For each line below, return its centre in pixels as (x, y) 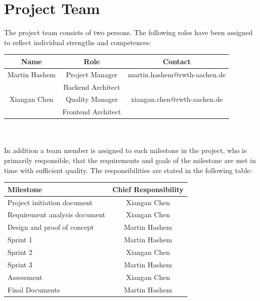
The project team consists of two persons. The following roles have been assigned (128, 32)
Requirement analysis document (57, 214)
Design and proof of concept (51, 227)
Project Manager (92, 74)
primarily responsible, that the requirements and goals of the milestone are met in (130, 160)
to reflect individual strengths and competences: (78, 42)
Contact (177, 61)
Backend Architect (92, 87)
